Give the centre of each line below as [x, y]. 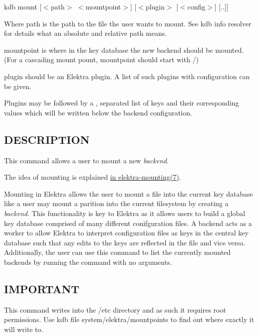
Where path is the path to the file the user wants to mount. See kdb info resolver [128, 23]
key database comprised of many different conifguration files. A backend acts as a [128, 223]
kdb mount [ [23, 6]
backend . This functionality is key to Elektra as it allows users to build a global [125, 213]
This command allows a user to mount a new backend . [86, 160]
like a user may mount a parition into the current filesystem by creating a [116, 203]
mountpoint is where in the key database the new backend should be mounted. [124, 50]
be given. [18, 86]
